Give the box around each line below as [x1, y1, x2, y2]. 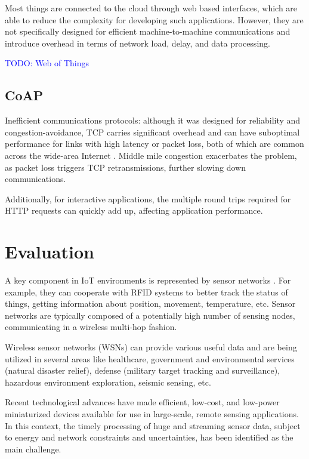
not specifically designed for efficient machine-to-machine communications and [5, 25, 291, 38]
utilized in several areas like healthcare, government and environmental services [5, 352, 295, 365]
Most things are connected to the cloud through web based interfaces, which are [5, 2, 298, 14]
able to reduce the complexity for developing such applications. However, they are [5, 13, 304, 26]
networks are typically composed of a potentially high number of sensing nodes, [5, 309, 295, 321]
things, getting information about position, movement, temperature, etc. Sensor [5, 297, 296, 310]
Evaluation [5, 239, 94, 264]
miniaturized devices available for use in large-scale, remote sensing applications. [5, 407, 299, 420]
